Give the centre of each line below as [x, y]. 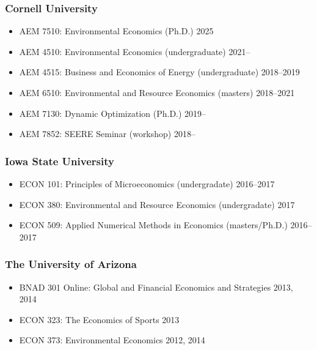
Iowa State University [60, 161]
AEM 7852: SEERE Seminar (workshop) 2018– [107, 134]
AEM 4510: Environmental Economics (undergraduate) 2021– [135, 51]
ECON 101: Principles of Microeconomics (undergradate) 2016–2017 [147, 184]
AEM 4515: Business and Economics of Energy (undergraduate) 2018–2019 [159, 72]
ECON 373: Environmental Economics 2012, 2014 [112, 340]
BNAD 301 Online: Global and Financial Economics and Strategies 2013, [156, 287]
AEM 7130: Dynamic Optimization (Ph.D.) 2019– [113, 113]
